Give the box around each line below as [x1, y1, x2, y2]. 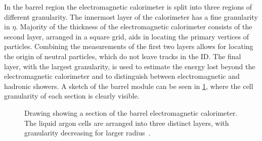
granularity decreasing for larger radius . [24, 127, 151, 138]
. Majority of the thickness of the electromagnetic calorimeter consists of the [16, 21, 252, 32]
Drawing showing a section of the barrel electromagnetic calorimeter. [24, 107, 238, 118]
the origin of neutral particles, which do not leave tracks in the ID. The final [4, 51, 241, 61]
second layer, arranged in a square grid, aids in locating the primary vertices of [4, 31, 249, 41]
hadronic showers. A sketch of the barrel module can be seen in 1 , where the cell [4, 80, 253, 91]
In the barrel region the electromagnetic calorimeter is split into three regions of [4, 2, 252, 12]
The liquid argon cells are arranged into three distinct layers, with [24, 117, 229, 128]
